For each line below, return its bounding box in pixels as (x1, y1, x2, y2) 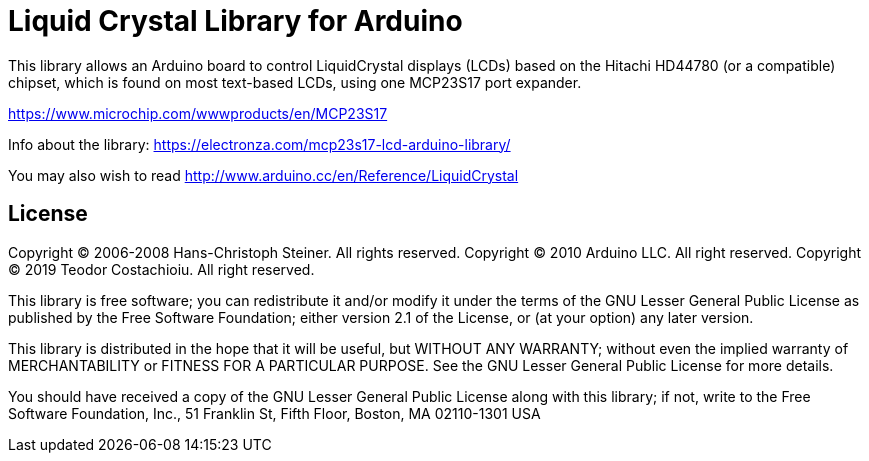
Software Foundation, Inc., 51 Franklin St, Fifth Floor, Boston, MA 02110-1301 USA (8, 404, 541, 422)
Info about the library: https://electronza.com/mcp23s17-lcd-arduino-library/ (8, 135, 511, 153)
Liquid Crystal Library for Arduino (8, 4, 463, 38)
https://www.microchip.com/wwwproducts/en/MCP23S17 (8, 104, 388, 122)
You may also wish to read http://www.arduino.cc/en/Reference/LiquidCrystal (8, 166, 519, 184)
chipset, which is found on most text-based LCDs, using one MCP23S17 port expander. (8, 73, 582, 91)
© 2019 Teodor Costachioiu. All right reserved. (8, 260, 315, 278)
